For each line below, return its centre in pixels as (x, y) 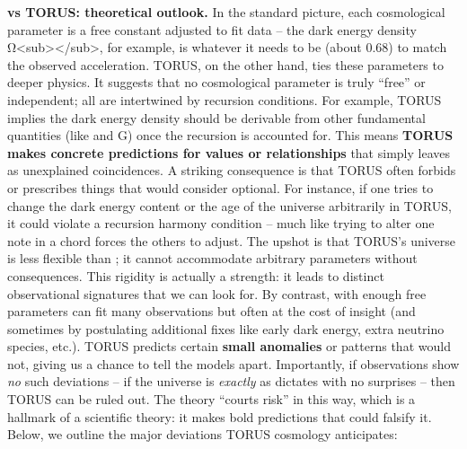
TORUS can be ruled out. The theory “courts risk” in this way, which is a (211, 399)
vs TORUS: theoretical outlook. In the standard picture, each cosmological (226, 12)
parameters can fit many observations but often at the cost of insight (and (211, 311)
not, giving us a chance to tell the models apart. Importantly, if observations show (233, 363)
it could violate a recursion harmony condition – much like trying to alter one (221, 223)
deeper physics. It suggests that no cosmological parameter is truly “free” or (216, 82)
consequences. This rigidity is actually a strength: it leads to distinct (196, 275)
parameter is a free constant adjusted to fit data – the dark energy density (212, 29)
